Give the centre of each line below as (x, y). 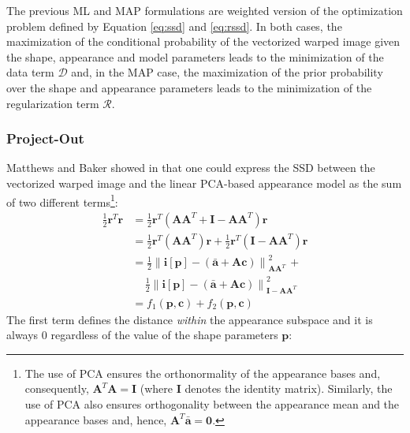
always (22, 335)
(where (156, 388)
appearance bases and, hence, (96, 419)
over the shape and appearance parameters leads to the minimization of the (189, 87)
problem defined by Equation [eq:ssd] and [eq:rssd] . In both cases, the (174, 26)
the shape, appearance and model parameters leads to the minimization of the (195, 56)
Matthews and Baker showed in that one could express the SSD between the (191, 168)
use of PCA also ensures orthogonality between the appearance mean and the (212, 403)
